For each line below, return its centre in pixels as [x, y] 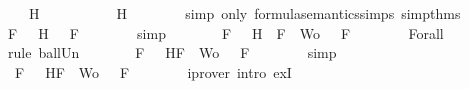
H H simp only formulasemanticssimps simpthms [244, 13]
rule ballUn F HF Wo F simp [172, 52]
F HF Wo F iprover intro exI [153, 71]
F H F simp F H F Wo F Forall [225, 32]
